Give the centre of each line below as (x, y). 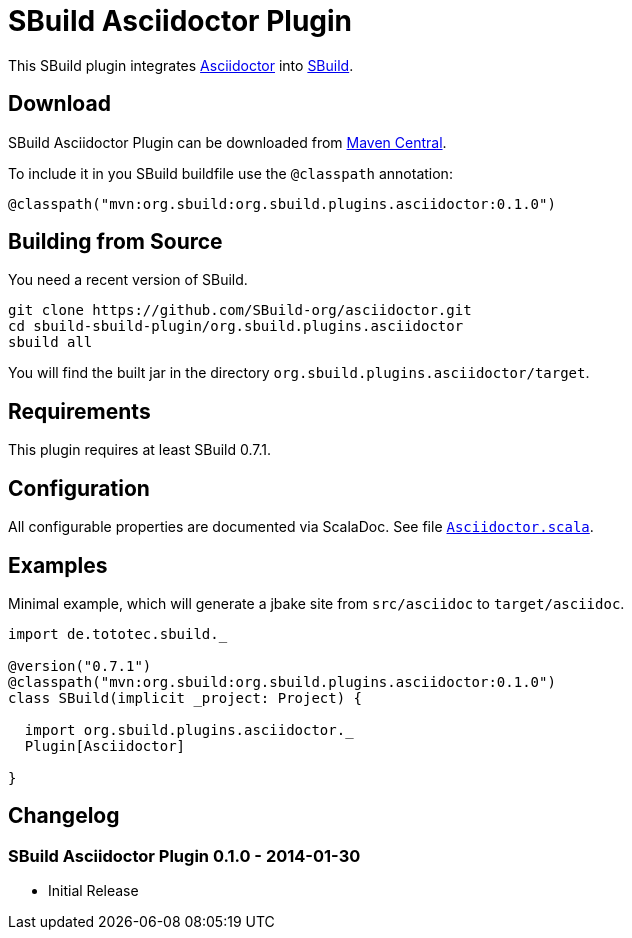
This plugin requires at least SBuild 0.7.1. (140, 450)
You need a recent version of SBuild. (128, 280)
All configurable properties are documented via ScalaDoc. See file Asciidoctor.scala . (301, 527)
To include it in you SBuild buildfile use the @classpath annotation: (230, 173)
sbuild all (50, 342)
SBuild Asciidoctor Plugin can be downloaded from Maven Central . (227, 142)
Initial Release (93, 891)
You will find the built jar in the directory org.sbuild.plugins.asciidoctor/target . (299, 373)
